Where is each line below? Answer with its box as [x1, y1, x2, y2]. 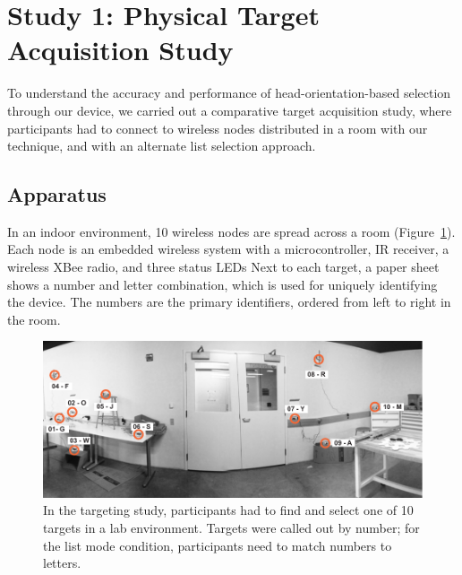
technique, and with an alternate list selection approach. [7, 136, 316, 155]
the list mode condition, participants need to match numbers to [43, 536, 392, 554]
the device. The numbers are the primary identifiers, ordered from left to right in [7, 292, 451, 311]
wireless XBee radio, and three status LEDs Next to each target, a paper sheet [7, 257, 440, 276]
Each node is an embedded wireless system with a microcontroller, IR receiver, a [7, 240, 449, 258]
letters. [43, 553, 81, 572]
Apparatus [7, 180, 107, 208]
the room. [7, 309, 61, 328]
